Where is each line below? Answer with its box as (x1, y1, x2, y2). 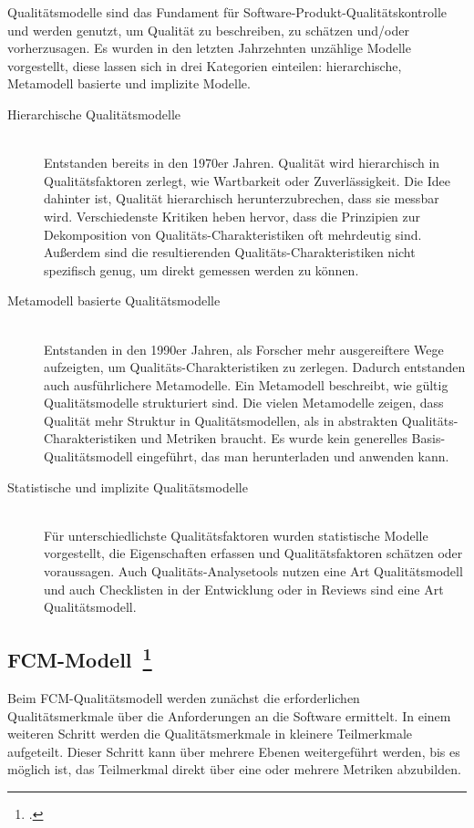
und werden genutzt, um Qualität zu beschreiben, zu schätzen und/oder (7, 20, 409, 39)
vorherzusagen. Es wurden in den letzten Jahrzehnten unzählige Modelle (7, 38, 411, 57)
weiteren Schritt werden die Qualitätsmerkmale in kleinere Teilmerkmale (7, 724, 413, 743)
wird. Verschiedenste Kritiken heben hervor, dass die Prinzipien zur (44, 206, 421, 225)
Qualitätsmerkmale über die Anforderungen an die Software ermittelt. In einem (7, 706, 451, 725)
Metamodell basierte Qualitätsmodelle (7, 291, 221, 310)
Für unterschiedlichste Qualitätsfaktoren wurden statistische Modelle (44, 525, 428, 544)
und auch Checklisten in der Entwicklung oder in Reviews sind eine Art (44, 579, 444, 598)
